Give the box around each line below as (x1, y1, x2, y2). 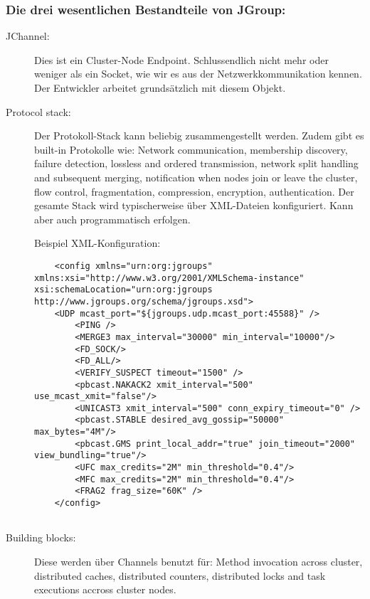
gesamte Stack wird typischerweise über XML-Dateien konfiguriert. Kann (34, 198, 354, 213)
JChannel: (6, 28, 50, 43)
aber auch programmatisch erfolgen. (34, 211, 191, 226)
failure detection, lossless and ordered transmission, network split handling (34, 156, 359, 171)
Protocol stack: (6, 104, 71, 119)
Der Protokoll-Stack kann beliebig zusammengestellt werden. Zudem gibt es (34, 128, 364, 143)
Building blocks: (6, 530, 76, 545)
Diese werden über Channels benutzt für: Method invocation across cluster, (34, 553, 363, 568)
